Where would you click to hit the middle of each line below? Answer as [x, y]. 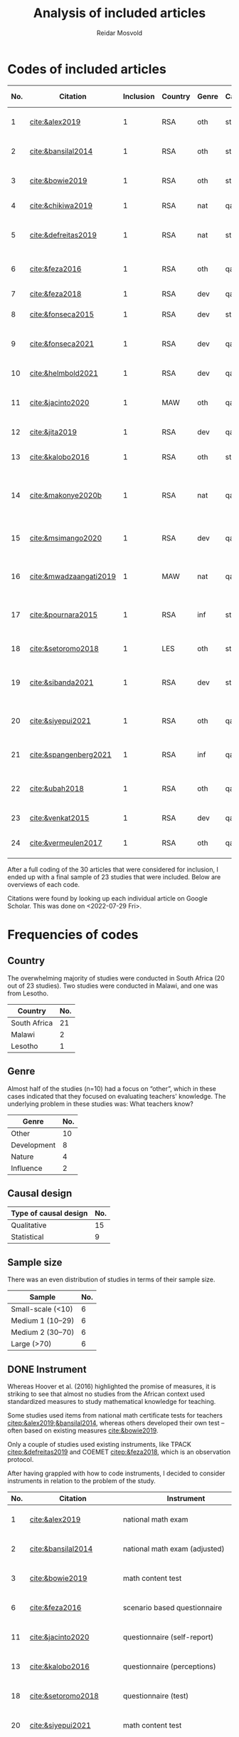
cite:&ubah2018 [57, 788]
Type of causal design [49, 1214]
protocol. [21, 1459]
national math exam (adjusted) [174, 1549]
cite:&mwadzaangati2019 [73, 576]
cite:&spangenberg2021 [70, 754]
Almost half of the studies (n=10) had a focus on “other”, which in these [112, 1088]
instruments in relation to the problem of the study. [81, 1480]
